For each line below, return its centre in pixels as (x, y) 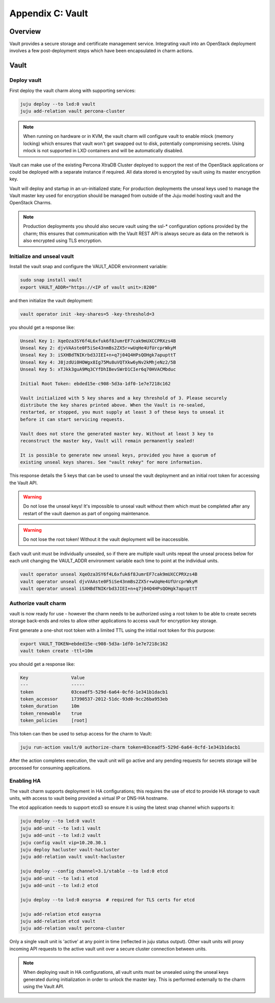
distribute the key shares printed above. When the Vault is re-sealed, (113, 405)
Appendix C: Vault (49, 13)
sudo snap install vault (51, 280)
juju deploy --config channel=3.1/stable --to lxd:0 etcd (94, 871)
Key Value (52, 677)
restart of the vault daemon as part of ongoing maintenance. (87, 513)
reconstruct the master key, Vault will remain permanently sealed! (107, 441)
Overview (25, 31)
